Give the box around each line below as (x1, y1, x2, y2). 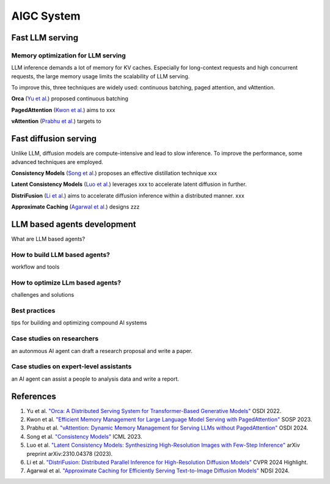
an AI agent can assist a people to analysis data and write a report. (11, 375, 180, 382)
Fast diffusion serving (11, 133, 97, 144)
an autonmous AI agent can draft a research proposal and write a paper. (11, 347, 193, 354)
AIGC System (11, 9, 81, 23)
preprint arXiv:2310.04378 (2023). (26, 450, 113, 457)
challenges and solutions (11, 291, 75, 299)
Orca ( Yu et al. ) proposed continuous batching (11, 95, 128, 102)
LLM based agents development (11, 219, 137, 229)
